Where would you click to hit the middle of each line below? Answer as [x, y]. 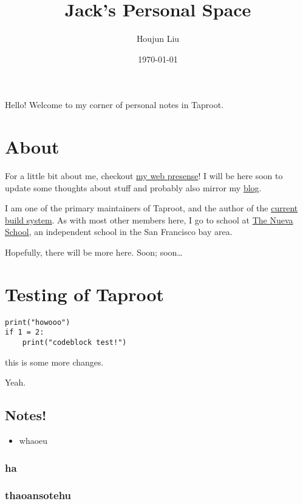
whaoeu [33, 441]
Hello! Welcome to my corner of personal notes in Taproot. [114, 105]
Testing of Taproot [85, 294]
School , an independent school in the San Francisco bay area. [119, 232]
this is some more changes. [54, 362]
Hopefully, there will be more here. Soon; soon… [94, 252]
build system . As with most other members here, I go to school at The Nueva [149, 220]
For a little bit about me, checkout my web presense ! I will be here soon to [144, 176]
